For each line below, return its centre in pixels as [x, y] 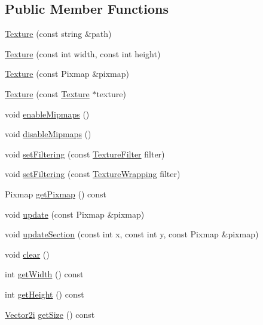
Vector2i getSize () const [50, 314]
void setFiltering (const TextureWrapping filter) [93, 174]
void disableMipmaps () [48, 134]
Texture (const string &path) [58, 34]
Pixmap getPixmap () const [56, 194]
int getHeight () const [45, 294]
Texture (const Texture [47, 93]
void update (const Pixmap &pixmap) [75, 214]
